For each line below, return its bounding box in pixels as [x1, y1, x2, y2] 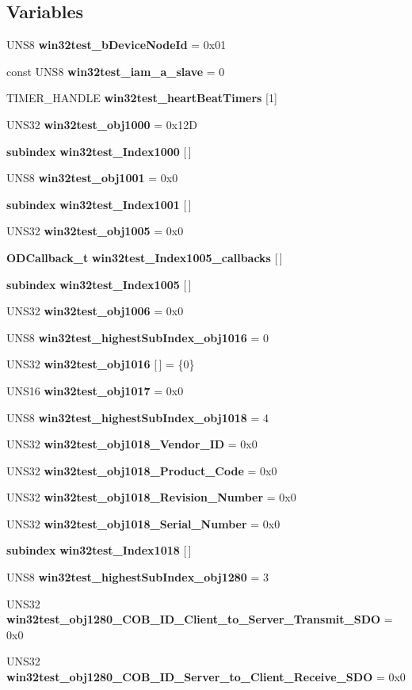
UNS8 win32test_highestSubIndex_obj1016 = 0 [6, 329, 269, 345]
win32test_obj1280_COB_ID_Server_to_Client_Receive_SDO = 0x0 [6, 669, 406, 685]
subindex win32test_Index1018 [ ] [6, 542, 192, 558]
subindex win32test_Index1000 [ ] [6, 143, 192, 159]
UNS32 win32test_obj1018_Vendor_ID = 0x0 [6, 436, 257, 452]
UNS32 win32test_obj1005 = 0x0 [6, 223, 184, 239]
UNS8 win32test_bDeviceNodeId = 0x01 [6, 36, 227, 53]
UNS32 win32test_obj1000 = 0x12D [6, 116, 197, 132]
